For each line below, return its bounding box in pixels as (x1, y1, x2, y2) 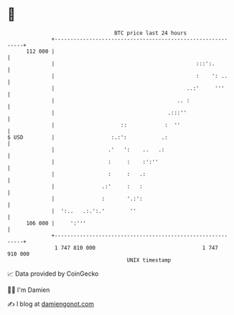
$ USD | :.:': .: (7, 133, 169, 141)
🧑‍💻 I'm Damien (7, 286, 51, 294)
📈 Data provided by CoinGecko (7, 269, 99, 278)
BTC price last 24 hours (114, 29, 188, 36)
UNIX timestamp (126, 256, 171, 264)
